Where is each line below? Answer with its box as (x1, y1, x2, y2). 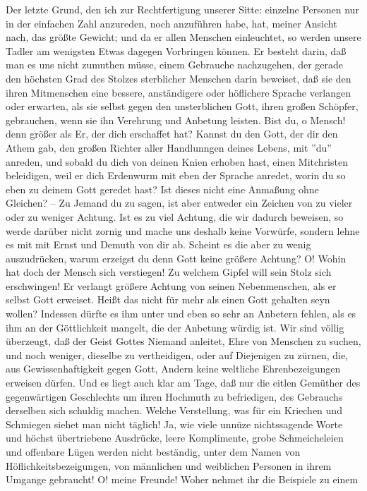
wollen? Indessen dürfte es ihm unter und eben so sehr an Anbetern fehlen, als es (6, 306, 356, 321)
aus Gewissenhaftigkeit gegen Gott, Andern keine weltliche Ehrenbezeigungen (6, 361, 341, 376)
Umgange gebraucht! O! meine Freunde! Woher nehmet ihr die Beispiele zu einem (6, 472, 359, 487)
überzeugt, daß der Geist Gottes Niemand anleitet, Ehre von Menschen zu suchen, (6, 334, 361, 348)
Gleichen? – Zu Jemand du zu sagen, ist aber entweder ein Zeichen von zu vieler (6, 195, 353, 210)
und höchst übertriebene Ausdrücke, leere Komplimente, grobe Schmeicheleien (6, 430, 344, 445)
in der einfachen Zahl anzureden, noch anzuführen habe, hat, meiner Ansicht (6, 16, 337, 30)
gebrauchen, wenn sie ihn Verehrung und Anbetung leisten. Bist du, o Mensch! (6, 112, 346, 127)
